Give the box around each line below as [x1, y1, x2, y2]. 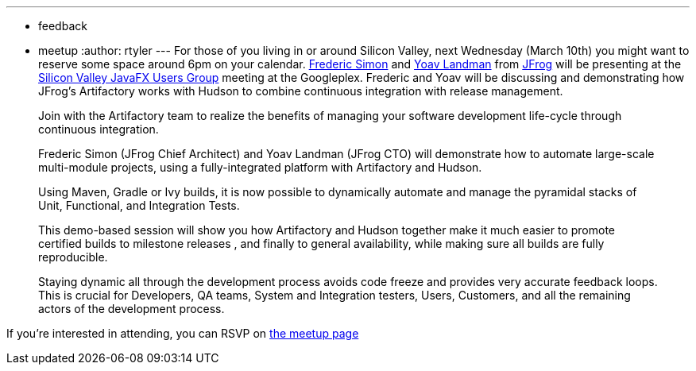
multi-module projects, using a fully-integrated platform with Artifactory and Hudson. [38, 160, 482, 174]
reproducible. [38, 250, 108, 264]
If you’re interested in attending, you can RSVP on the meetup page [6, 327, 359, 340]
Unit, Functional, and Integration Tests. [38, 199, 240, 212]
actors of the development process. [38, 302, 225, 315]
